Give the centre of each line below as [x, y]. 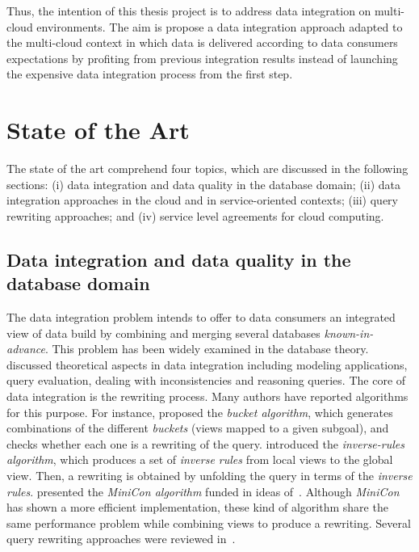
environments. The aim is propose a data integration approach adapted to [220, 26]
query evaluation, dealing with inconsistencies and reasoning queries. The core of [206, 380]
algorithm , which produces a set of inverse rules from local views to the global [200, 459]
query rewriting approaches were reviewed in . [121, 539]
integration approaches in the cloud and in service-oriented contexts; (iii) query [203, 200]
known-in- [349, 333]
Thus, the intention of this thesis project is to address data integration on [189, 11]
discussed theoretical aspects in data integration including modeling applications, [207, 364]
